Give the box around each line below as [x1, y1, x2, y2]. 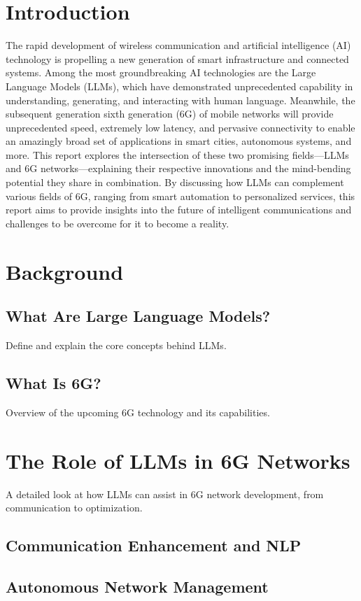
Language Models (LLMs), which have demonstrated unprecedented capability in [6, 78, 353, 93]
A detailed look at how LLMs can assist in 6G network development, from [6, 486, 324, 501]
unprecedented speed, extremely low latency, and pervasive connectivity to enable [6, 120, 355, 134]
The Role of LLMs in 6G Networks [6, 446, 351, 474]
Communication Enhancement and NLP [6, 535, 302, 556]
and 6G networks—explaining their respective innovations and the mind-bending [6, 161, 351, 176]
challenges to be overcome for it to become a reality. [6, 215, 229, 230]
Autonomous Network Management [6, 575, 269, 597]
